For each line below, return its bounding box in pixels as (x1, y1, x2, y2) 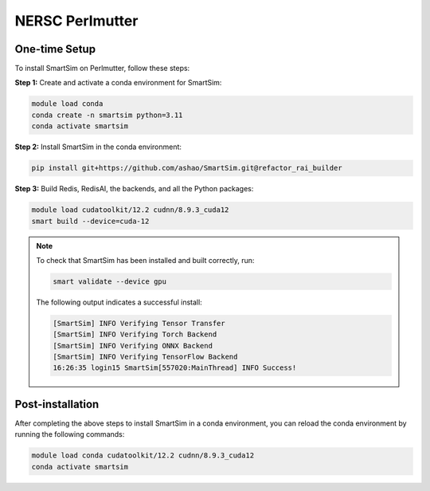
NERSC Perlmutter (14, 12, 139, 29)
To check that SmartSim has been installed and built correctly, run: (36, 255, 255, 265)
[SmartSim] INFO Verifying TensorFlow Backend (53, 352, 238, 362)
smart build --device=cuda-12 (31, 216, 150, 226)
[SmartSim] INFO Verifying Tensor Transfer (53, 319, 226, 328)
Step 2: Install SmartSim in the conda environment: (14, 142, 182, 151)
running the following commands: (14, 430, 125, 439)
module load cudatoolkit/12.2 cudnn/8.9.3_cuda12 (31, 206, 229, 214)
